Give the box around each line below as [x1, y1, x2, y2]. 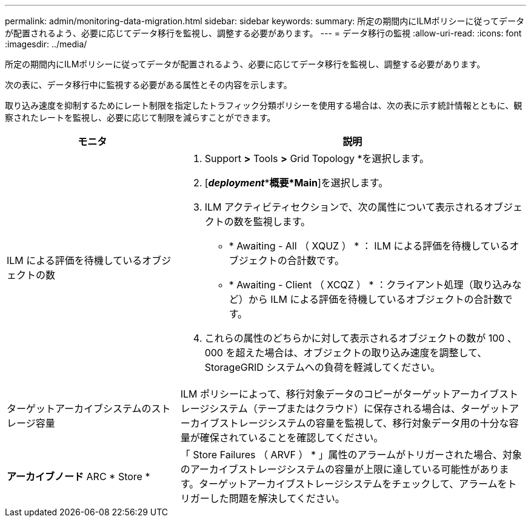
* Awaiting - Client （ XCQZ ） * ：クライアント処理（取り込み [229, 279, 512, 291]
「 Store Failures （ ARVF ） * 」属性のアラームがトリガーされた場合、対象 [180, 449, 523, 461]
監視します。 [253, 215, 311, 228]
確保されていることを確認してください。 [199, 432, 384, 444]
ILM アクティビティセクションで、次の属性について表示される [204, 201, 484, 213]
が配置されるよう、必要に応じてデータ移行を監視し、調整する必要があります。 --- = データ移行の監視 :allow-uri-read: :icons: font [5, 28, 522, 38]
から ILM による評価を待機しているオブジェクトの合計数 [248, 293, 503, 305]
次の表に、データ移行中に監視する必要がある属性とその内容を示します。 [5, 80, 292, 90]
